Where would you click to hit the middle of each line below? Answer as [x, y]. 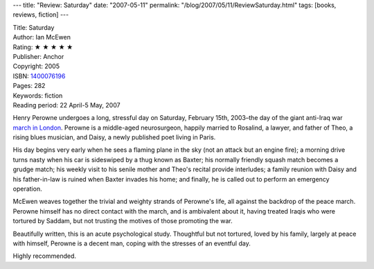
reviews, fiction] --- [41, 15]
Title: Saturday [34, 27]
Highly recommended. [44, 256]
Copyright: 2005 [36, 67]
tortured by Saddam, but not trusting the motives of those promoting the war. [123, 221]
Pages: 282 [29, 86]
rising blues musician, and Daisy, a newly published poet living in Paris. [114, 137]
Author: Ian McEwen [42, 37]
